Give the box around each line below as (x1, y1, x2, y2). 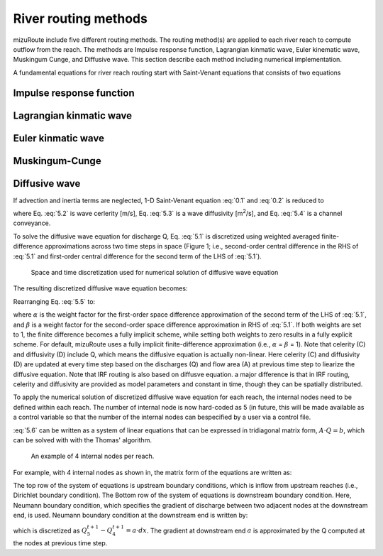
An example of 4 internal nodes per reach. (30, 452, 155, 461)
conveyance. (13, 219, 51, 227)
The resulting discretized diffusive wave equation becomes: (13, 284, 188, 293)
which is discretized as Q (13, 526, 88, 535)
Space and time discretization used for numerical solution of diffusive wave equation (30, 268, 279, 277)
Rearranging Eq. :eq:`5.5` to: (13, 297, 96, 305)
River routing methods (13, 11, 148, 26)
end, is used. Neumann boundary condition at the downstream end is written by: (13, 511, 248, 520)
